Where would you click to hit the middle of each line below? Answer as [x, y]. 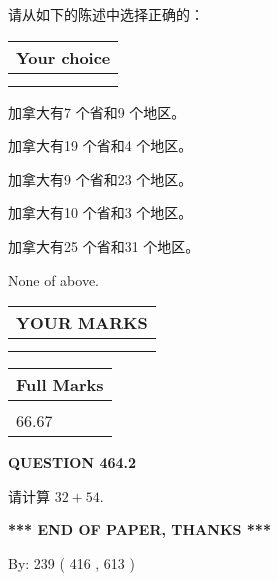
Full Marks [60, 385]
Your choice [63, 57]
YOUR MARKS [82, 323]
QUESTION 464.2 [72, 462]
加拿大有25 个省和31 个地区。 [104, 245]
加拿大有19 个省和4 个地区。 [100, 145]
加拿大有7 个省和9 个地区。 [97, 111]
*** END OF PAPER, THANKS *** [139, 529]
